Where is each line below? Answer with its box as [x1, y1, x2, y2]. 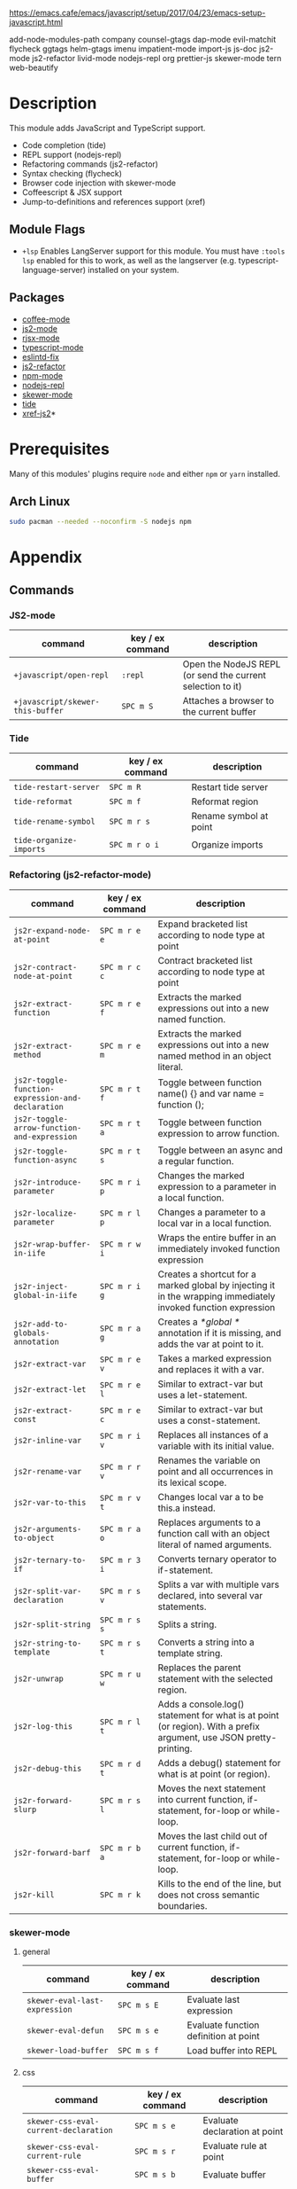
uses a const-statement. [157, 1414, 261, 1427]
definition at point [187, 2029, 260, 2042]
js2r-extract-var [13, 1358, 87, 1369]
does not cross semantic [157, 1888, 261, 1901]
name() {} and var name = [157, 1087, 265, 1099]
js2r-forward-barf [13, 1848, 91, 1857]
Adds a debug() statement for [157, 1756, 281, 1769]
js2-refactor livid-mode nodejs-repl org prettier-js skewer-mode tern [32, 53, 282, 63]
